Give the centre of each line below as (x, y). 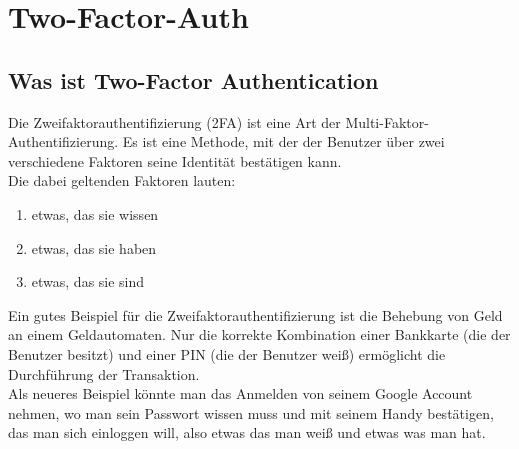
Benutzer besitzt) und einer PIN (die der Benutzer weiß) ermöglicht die (227, 353)
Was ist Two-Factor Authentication (193, 79)
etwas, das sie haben (94, 247)
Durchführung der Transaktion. (104, 373)
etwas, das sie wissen (95, 213)
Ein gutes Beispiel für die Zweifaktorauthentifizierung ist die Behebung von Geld (255, 314)
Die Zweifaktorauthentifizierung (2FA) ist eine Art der (174, 121)
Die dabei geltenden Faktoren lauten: (122, 180)
